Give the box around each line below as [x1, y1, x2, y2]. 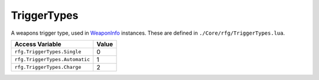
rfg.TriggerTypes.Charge [14, 64, 82, 71]
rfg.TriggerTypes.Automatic [14, 56, 90, 63]
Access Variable [14, 40, 61, 48]
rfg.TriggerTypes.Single [14, 49, 82, 55]
